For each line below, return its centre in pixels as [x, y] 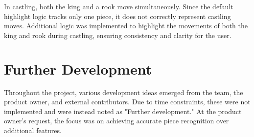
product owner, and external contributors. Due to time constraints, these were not [127, 102]
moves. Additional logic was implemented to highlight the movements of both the [126, 26]
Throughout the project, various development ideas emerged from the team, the [124, 92]
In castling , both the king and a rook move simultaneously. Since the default [119, 6]
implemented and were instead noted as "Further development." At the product [123, 111]
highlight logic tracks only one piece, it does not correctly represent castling [117, 16]
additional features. [33, 130]
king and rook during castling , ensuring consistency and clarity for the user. [118, 35]
